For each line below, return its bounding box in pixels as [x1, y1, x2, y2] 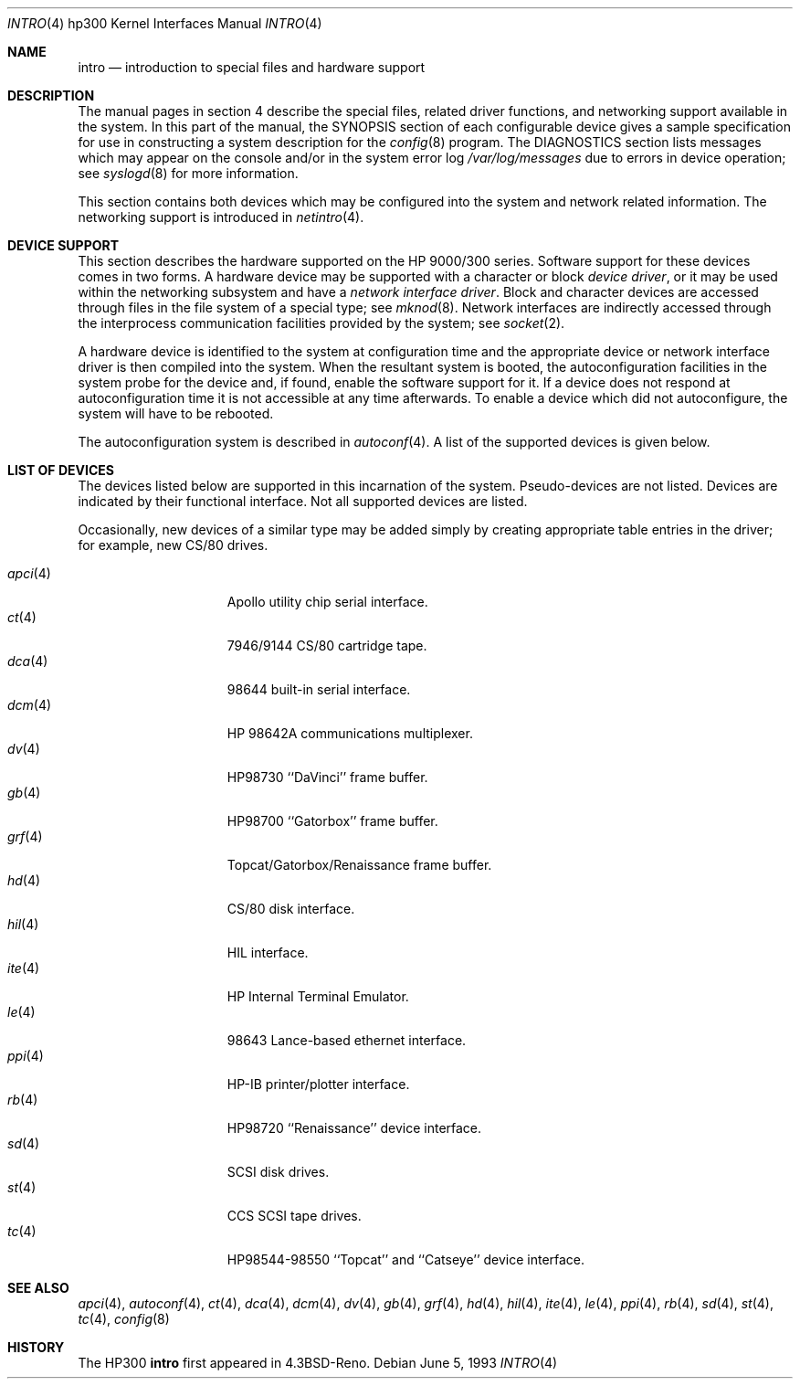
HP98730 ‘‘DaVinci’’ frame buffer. [226, 769, 428, 785]
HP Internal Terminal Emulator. [226, 989, 409, 1004]
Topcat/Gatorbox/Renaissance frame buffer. [226, 857, 492, 873]
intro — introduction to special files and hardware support [78, 59, 426, 75]
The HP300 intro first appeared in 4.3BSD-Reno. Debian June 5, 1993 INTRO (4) [78, 1355, 558, 1370]
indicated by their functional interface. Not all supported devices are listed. [78, 493, 528, 509]
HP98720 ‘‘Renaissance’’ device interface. [226, 1120, 482, 1136]
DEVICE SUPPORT [7, 238, 120, 253]
